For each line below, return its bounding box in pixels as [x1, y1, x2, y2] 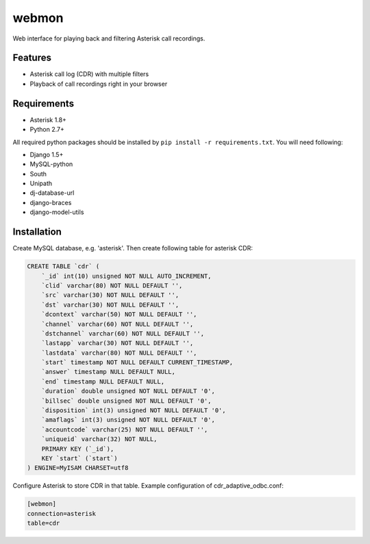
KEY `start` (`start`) [41, 454, 118, 462]
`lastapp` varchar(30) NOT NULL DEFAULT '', [41, 340, 194, 347]
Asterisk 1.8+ [29, 115, 66, 123]
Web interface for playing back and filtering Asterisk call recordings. [12, 34, 206, 43]
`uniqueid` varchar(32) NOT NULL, [41, 436, 158, 443]
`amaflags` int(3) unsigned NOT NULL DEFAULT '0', [41, 416, 215, 424]
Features [12, 52, 51, 64]
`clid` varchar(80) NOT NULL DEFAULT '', [41, 281, 183, 289]
